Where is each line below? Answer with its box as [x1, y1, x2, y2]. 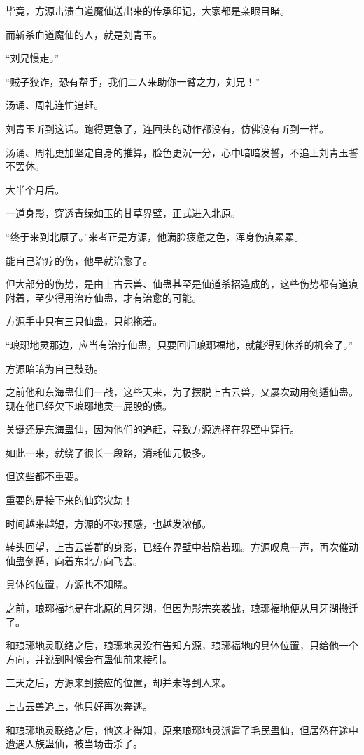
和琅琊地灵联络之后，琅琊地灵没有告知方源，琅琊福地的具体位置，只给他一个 [6, 638, 358, 653]
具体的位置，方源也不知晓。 [6, 577, 133, 592]
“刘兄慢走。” [6, 51, 59, 65]
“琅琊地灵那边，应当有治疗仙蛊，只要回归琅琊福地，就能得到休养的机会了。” [6, 337, 353, 352]
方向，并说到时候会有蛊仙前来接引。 [6, 651, 172, 666]
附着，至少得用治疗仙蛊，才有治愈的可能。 [6, 290, 202, 305]
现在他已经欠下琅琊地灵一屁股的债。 [6, 398, 172, 413]
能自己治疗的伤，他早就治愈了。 [6, 253, 153, 267]
